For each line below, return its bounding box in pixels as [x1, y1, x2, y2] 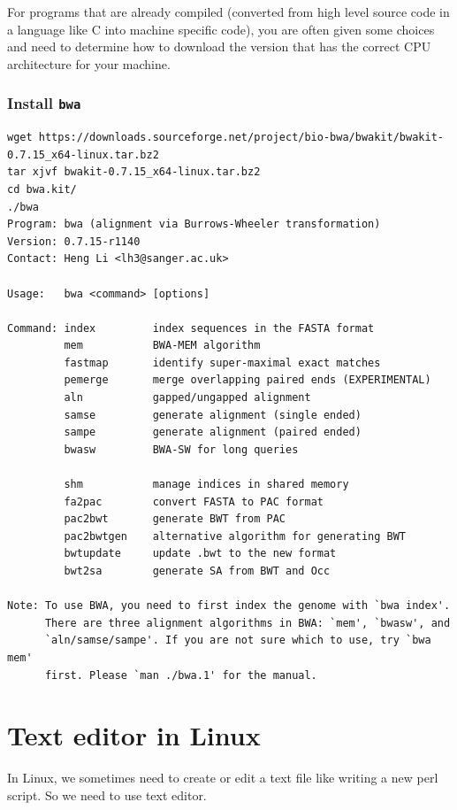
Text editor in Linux [7, 717, 261, 753]
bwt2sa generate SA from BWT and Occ [64, 565, 331, 577]
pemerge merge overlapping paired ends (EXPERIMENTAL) [64, 374, 431, 387]
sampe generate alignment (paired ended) [64, 426, 362, 439]
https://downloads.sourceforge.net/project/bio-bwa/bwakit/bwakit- [38, 131, 444, 144]
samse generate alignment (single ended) [64, 408, 362, 421]
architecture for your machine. [7, 54, 171, 73]
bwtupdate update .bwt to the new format [64, 547, 337, 560]
